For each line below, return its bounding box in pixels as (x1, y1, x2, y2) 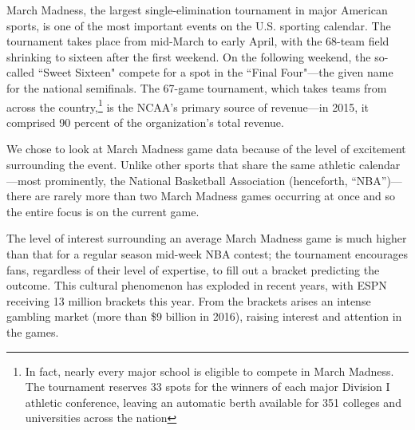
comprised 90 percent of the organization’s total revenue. (6, 113, 284, 130)
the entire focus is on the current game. (6, 203, 200, 219)
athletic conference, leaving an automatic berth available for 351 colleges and (25, 393, 401, 410)
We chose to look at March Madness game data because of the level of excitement (6, 140, 406, 157)
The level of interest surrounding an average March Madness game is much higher (6, 230, 407, 247)
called (6, 64, 34, 81)
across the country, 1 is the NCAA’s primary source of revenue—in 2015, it (6, 96, 370, 115)
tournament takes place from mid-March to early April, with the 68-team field (6, 33, 389, 49)
